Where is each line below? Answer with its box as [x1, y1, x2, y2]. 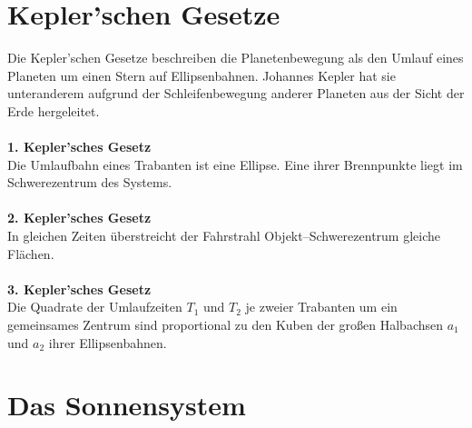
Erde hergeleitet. [7, 101, 100, 120]
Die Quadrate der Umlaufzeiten [7, 297, 182, 316]
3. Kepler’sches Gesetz [7, 279, 152, 298]
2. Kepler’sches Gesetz [7, 208, 152, 227]
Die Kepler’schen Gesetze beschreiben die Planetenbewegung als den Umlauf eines [7, 48, 464, 67]
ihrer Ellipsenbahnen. [48, 333, 167, 352]
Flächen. [7, 244, 54, 263]
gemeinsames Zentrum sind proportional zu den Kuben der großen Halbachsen [7, 315, 444, 334]
